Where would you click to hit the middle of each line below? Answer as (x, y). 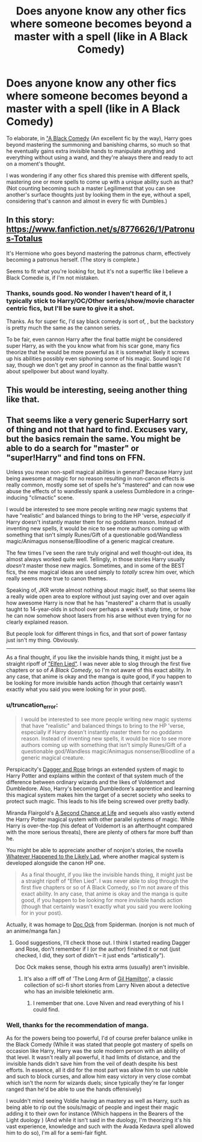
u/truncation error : (32, 705)
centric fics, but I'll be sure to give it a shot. (71, 308)
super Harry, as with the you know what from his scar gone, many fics (93, 346)
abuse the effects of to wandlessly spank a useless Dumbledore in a (91, 491)
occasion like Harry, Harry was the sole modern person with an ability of (96, 1051)
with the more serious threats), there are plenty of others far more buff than (100, 832)
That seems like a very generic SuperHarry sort (97, 420)
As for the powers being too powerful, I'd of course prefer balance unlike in (99, 1038)
